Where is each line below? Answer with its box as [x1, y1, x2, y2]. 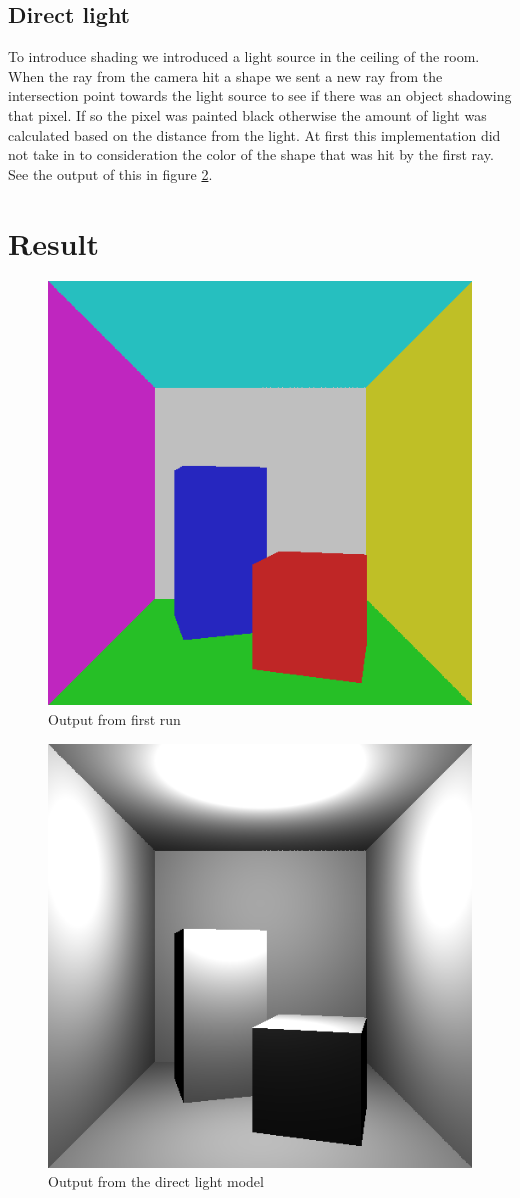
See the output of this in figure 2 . [8, 163, 213, 184]
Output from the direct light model [48, 1171, 264, 1192]
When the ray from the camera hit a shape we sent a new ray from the [8, 65, 443, 86]
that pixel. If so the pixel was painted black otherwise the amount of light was [8, 104, 487, 125]
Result [8, 222, 99, 263]
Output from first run [48, 709, 181, 730]
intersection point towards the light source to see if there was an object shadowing [8, 85, 512, 106]
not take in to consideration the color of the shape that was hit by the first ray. [8, 144, 494, 165]
